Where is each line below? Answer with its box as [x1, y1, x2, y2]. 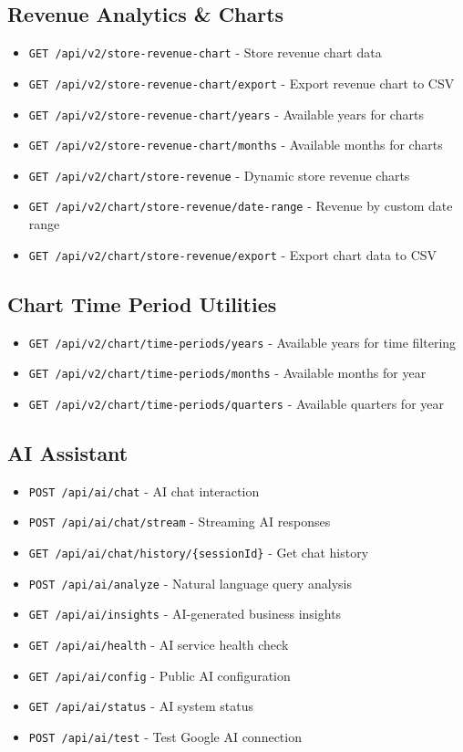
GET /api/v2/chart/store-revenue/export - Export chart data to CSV [28, 245, 437, 264]
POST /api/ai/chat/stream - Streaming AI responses [28, 512, 331, 531]
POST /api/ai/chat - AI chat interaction [28, 481, 260, 500]
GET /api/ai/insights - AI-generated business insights [28, 604, 342, 623]
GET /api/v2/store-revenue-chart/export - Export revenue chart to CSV [28, 73, 455, 92]
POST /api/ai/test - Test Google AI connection [28, 727, 302, 747]
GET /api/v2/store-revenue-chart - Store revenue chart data [28, 43, 382, 62]
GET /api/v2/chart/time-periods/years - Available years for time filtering [28, 332, 457, 351]
